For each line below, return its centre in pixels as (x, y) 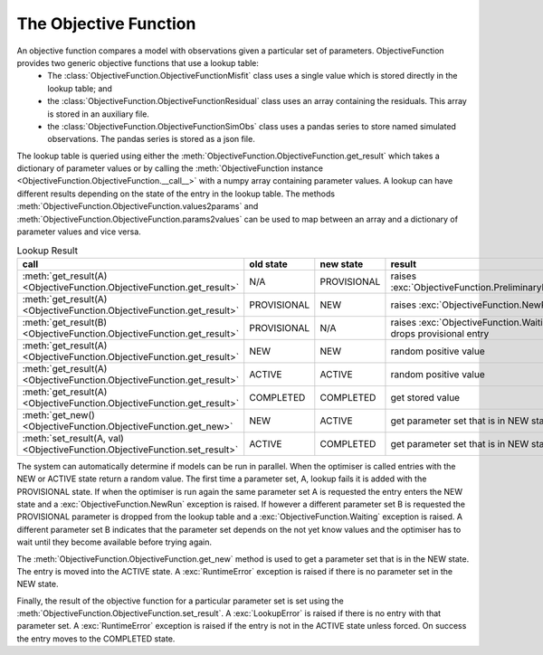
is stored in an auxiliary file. (98, 114)
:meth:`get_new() (58, 414)
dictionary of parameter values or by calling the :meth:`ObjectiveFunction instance (170, 168)
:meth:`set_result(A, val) (73, 438)
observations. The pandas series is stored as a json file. (151, 139)
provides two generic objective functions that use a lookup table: (138, 62)
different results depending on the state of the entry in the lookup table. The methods (176, 194)
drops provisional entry (440, 333)
